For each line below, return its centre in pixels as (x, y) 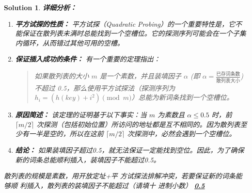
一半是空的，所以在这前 (66, 134)
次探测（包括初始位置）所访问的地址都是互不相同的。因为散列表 (138, 124)
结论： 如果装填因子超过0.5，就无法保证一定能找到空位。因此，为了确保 (130, 150)
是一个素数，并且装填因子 (140, 76)
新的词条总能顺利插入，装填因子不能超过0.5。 (88, 159)
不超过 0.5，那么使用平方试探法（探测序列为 (105, 88)
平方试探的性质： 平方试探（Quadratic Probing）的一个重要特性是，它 (125, 24)
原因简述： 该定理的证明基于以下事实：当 (81, 115)
